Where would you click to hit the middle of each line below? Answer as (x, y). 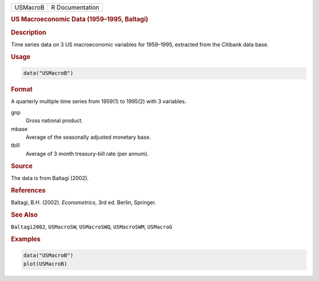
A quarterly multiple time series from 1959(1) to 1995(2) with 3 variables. (99, 102)
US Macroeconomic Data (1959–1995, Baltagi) (80, 19)
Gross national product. (54, 120)
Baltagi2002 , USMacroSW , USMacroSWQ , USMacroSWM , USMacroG (92, 227)
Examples (26, 239)
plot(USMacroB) (45, 264)
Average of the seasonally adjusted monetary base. (88, 137)
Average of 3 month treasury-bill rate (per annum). (87, 153)
